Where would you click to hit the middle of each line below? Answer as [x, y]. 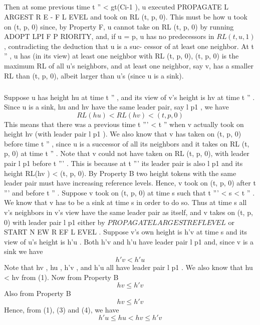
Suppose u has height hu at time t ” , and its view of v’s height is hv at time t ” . [129, 97]
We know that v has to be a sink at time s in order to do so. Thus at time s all [125, 202]
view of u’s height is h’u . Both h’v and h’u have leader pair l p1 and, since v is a [129, 241]
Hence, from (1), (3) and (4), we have [62, 309]
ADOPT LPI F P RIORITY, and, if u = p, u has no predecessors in [109, 36]
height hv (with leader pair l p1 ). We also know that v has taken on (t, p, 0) [123, 134]
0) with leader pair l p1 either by [55, 222]
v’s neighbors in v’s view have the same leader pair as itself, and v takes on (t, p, [128, 212]
